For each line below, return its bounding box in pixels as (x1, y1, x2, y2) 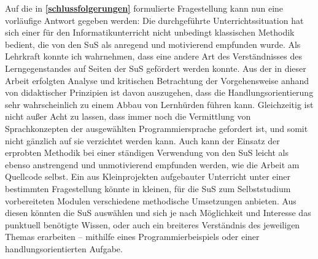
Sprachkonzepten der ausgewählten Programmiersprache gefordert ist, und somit (5, 122, 308, 134)
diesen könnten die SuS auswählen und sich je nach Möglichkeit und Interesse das (5, 206, 311, 219)
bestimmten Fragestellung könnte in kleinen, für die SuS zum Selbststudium (5, 182, 291, 195)
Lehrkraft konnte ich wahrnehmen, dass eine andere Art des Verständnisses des (5, 50, 303, 63)
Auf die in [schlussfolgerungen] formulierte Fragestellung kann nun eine (5, 2, 284, 14)
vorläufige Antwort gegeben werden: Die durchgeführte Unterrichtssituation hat (5, 14, 304, 26)
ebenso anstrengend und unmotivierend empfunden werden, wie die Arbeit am (5, 158, 300, 171)
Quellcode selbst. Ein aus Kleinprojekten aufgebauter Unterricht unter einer (5, 170, 291, 183)
